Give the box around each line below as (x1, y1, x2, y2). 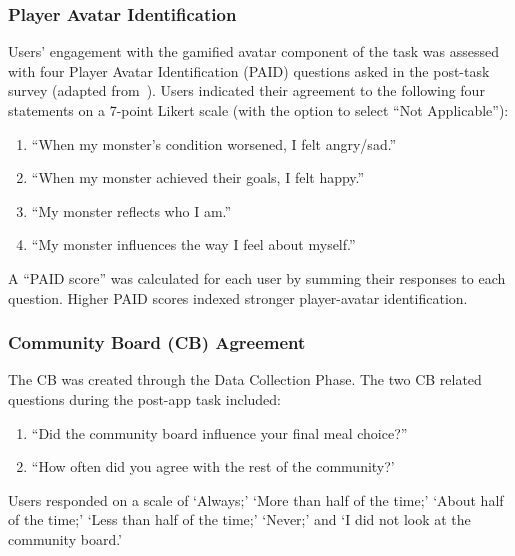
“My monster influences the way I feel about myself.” (31, 234, 356, 255)
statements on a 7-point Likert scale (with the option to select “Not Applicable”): (8, 100, 509, 120)
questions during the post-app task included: (8, 388, 281, 409)
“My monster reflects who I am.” (31, 200, 232, 221)
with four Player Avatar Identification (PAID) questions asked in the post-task (8, 60, 490, 81)
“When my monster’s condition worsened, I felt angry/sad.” (31, 133, 397, 154)
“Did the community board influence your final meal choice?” (31, 422, 408, 443)
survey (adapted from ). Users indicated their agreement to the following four (8, 80, 485, 101)
